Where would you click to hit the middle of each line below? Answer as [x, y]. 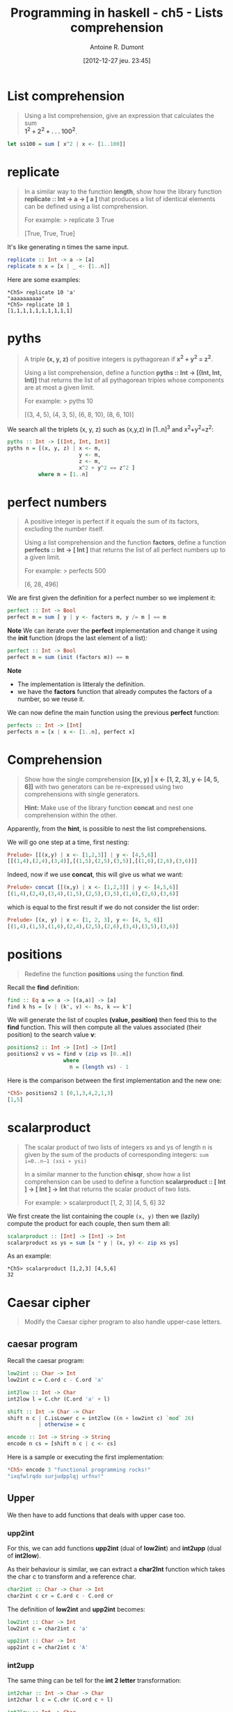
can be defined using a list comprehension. [86, 207]
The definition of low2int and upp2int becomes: [77, 1609]
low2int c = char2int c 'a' [48, 1628]
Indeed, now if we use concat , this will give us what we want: [95, 875]
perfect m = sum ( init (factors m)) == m [68, 657]
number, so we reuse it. [51, 699]
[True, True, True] [49, 234]
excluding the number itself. [64, 529]
